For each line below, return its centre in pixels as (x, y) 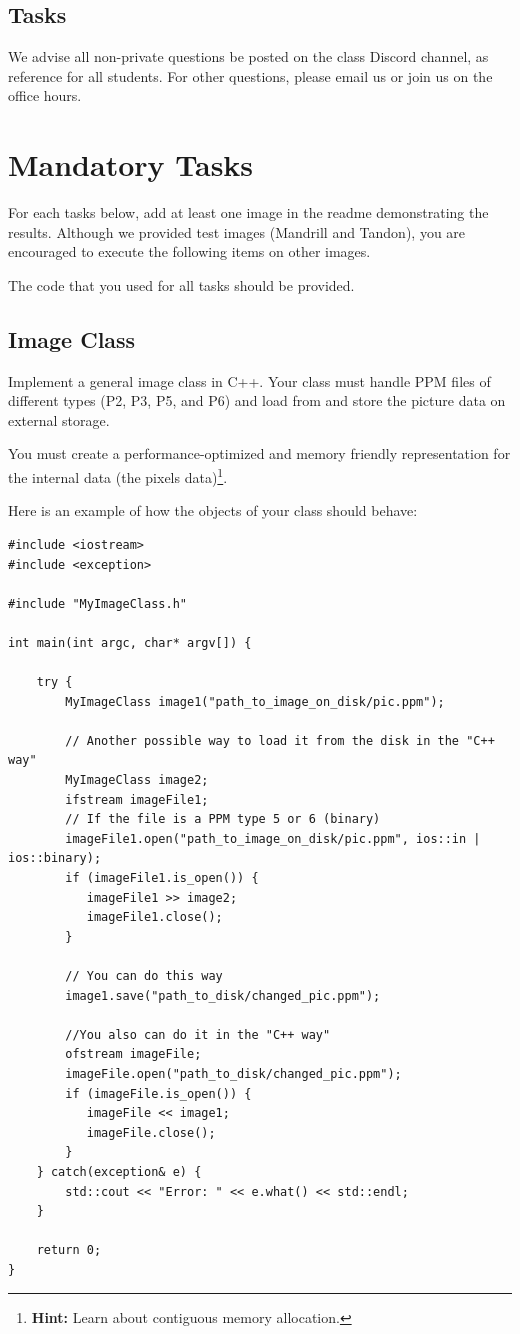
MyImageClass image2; (137, 780)
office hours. (45, 95)
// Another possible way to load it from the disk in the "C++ (280, 740)
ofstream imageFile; (133, 1054)
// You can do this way (144, 975)
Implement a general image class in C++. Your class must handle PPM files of (249, 380)
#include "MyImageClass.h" (97, 603)
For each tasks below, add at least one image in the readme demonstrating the (248, 212)
